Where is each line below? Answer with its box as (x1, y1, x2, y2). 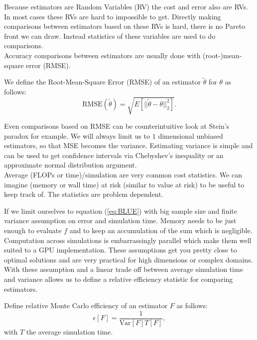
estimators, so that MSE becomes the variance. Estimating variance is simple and (4, 140, 253, 151)
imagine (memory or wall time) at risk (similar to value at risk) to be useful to (4, 179, 245, 189)
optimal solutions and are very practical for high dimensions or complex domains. (4, 254, 253, 264)
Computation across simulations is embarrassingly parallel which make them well (4, 235, 252, 245)
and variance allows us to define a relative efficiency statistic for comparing (4, 274, 233, 284)
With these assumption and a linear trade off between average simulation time (4, 264, 243, 274)
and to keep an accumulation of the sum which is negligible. (69, 225, 253, 236)
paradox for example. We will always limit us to (4, 130, 150, 141)
